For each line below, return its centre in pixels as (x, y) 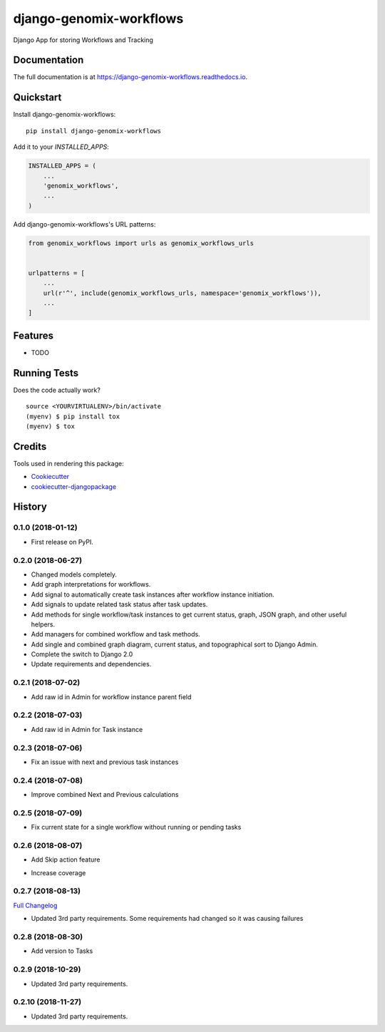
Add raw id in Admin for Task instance (87, 729)
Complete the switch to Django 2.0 (82, 654)
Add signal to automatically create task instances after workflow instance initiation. (153, 594)
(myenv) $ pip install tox (73, 416)
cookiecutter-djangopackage (74, 486)
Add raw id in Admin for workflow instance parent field (111, 697)
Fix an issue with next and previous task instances (105, 762)
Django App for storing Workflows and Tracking (83, 40)
